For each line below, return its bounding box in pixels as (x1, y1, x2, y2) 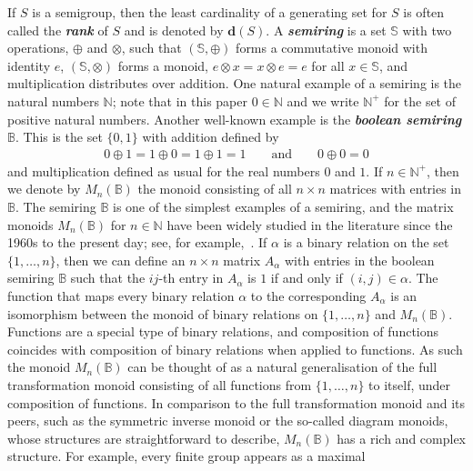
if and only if (270, 268, 343, 287)
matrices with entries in (329, 179, 462, 198)
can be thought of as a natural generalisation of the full (127, 357, 438, 376)
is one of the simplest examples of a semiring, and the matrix (113, 196, 454, 215)
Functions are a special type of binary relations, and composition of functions (7, 322, 439, 341)
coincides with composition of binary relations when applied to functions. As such (7, 339, 463, 358)
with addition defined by (142, 127, 279, 146)
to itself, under (368, 375, 451, 394)
